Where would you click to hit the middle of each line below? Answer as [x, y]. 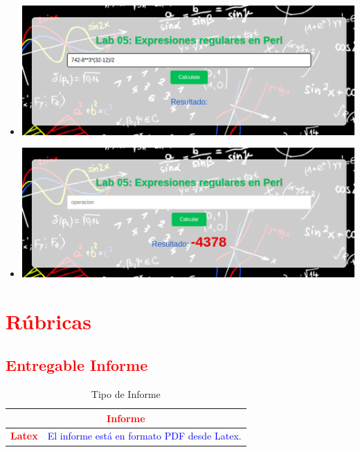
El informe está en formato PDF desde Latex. [144, 436]
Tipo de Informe [126, 394]
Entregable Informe [77, 365]
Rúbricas [48, 321]
